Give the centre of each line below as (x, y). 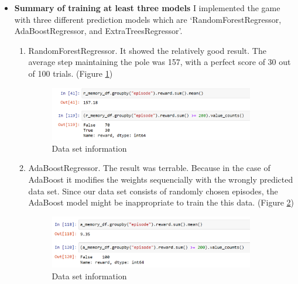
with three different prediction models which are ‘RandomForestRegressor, (148, 19)
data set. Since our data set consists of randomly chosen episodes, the (153, 191)
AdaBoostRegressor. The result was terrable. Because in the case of (149, 168)
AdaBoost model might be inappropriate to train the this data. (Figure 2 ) (161, 202)
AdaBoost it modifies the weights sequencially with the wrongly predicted (161, 179)
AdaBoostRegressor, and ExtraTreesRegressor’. (98, 31)
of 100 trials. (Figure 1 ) (71, 73)
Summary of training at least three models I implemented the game (147, 8)
